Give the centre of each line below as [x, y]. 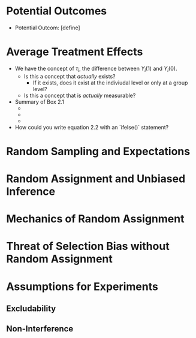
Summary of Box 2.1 [40, 102]
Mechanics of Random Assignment [95, 219]
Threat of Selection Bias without [88, 246]
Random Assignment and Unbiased [96, 179]
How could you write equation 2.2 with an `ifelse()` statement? [92, 127]
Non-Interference [40, 329]
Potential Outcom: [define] [47, 28]
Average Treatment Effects [75, 52]
